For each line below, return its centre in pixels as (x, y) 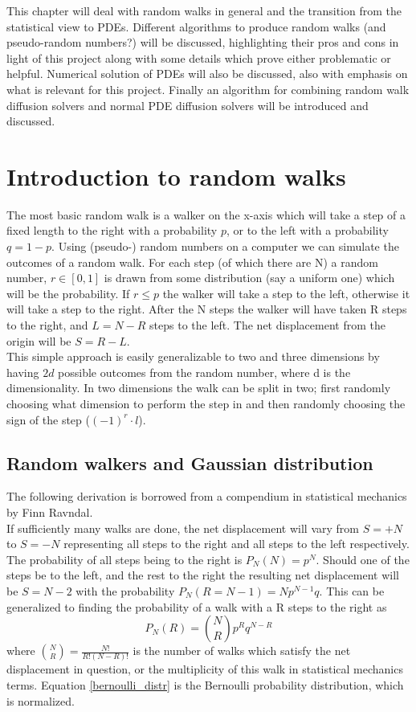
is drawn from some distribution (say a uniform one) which (249, 278)
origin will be (39, 340)
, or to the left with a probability (307, 230)
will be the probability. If (68, 293)
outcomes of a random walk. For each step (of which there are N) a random (192, 262)
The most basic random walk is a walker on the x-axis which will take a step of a (206, 214)
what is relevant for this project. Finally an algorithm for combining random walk (208, 89)
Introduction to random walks (176, 176)
